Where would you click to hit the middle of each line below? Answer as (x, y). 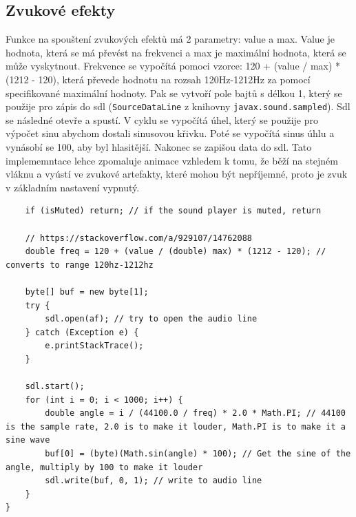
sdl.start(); (55, 387)
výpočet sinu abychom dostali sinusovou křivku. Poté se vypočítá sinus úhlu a (170, 133)
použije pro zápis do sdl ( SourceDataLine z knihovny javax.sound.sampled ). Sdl (178, 106)
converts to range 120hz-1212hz (80, 265)
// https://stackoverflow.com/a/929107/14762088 (138, 238)
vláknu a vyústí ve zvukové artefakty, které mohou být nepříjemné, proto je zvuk (177, 174)
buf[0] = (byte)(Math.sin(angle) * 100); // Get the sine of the (198, 454)
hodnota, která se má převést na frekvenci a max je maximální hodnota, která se (176, 52)
